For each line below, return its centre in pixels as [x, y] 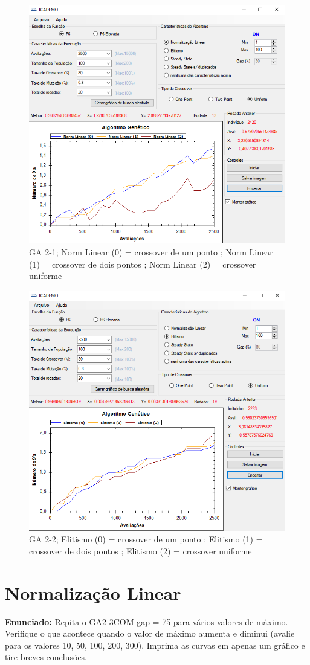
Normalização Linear [93, 592]
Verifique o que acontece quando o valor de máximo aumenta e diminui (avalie [150, 633]
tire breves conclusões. [46, 657]
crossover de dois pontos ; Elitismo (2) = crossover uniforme [140, 551]
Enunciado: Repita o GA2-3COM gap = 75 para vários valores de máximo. [147, 621]
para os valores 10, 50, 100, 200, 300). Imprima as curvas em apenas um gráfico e [155, 645]
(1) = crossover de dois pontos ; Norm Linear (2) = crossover [143, 264]
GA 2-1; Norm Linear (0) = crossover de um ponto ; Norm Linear [151, 252]
